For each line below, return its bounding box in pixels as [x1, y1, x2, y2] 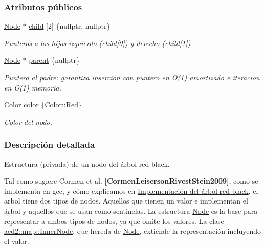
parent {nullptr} [29, 55, 80, 65]
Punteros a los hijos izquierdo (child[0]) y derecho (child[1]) [4, 37, 191, 48]
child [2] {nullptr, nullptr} [29, 20, 111, 31]
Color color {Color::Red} [4, 99, 82, 110]
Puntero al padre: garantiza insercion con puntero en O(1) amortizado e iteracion [4, 72, 260, 82]
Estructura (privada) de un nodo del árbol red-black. [4, 158, 170, 169]
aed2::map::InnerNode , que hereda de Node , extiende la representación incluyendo [4, 226, 261, 236]
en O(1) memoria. [4, 82, 61, 93]
